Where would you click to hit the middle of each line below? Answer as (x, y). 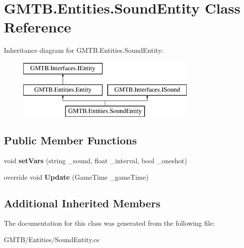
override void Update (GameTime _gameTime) (76, 177)
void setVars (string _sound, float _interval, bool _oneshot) (96, 161)
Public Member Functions (70, 140)
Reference (38, 27)
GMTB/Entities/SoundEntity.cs (52, 240)
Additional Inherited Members (82, 203)
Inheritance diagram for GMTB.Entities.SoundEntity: (84, 50)
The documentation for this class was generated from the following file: (109, 223)
